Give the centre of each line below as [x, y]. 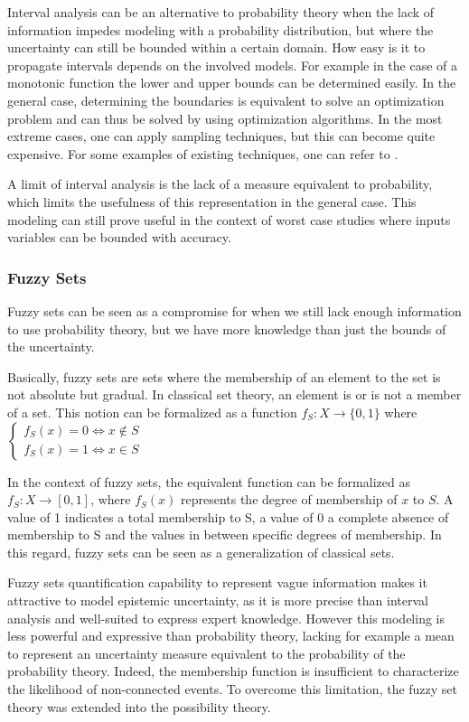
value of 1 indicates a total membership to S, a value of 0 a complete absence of [228, 516]
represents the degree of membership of [289, 499]
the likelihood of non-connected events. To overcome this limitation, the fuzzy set [233, 689]
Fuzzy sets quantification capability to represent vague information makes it [217, 582]
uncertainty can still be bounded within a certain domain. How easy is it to [216, 47]
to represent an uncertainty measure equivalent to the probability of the [206, 653]
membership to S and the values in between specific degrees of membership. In [225, 534]
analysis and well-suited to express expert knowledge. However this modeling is [226, 618]
